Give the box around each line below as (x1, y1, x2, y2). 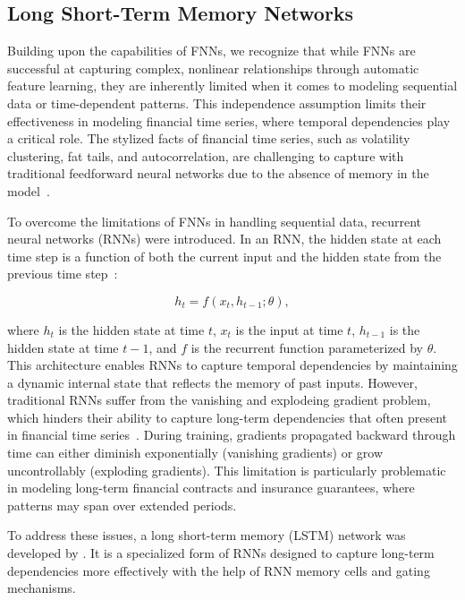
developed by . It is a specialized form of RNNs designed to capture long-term (7, 544, 435, 562)
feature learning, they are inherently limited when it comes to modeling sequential (7, 76, 458, 95)
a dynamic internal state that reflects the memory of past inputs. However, (7, 373, 418, 391)
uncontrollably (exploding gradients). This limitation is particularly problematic (7, 460, 446, 479)
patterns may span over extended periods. (7, 495, 237, 514)
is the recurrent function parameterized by (190, 338, 423, 356)
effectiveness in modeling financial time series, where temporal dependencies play (7, 111, 451, 130)
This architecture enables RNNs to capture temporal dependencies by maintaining (7, 356, 458, 374)
